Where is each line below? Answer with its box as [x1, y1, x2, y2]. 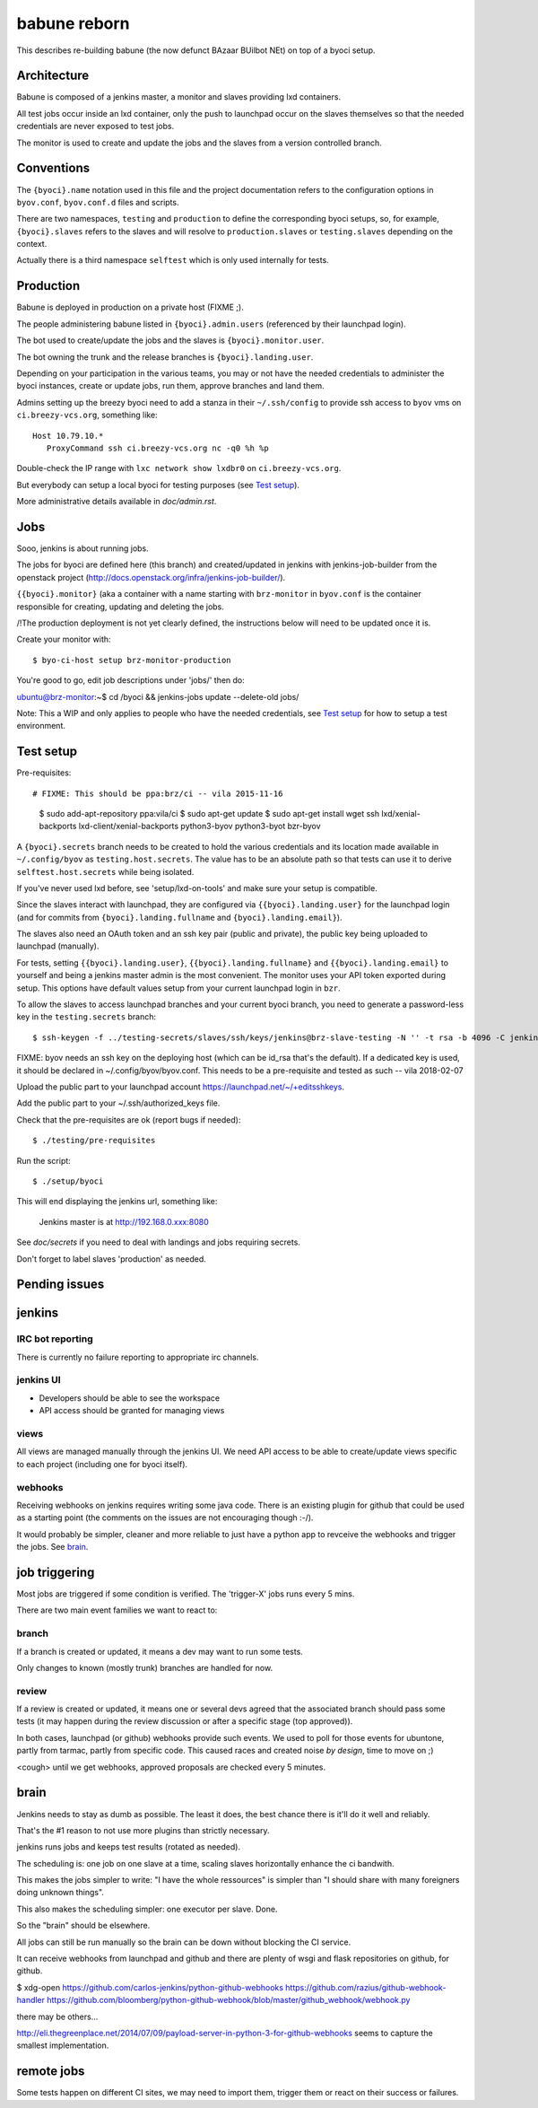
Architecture [16, 68, 90, 83]
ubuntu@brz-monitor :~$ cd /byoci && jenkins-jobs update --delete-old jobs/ [16, 691, 299, 702]
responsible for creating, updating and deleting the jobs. [16, 601, 224, 612]
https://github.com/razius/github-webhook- [285, 1981, 447, 1992]
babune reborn [16, 13, 130, 33]
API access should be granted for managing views [39, 1405, 225, 1416]
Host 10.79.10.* [32, 431, 104, 441]
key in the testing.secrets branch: [16, 1011, 157, 1022]
